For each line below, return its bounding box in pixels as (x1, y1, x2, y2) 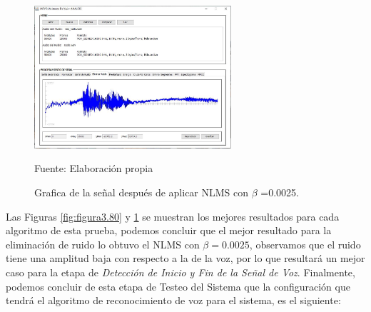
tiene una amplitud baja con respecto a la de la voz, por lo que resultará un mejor (6, 251, 365, 266)
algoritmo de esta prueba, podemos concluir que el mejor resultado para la (6, 223, 332, 238)
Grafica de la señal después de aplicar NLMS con (34, 185, 249, 199)
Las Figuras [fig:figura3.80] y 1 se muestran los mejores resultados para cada (6, 208, 340, 223)
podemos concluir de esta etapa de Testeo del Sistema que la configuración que (6, 278, 350, 293)
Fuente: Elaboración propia (34, 161, 153, 176)
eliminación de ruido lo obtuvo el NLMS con (6, 236, 200, 251)
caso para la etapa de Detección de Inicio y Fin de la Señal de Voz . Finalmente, (6, 264, 355, 279)
